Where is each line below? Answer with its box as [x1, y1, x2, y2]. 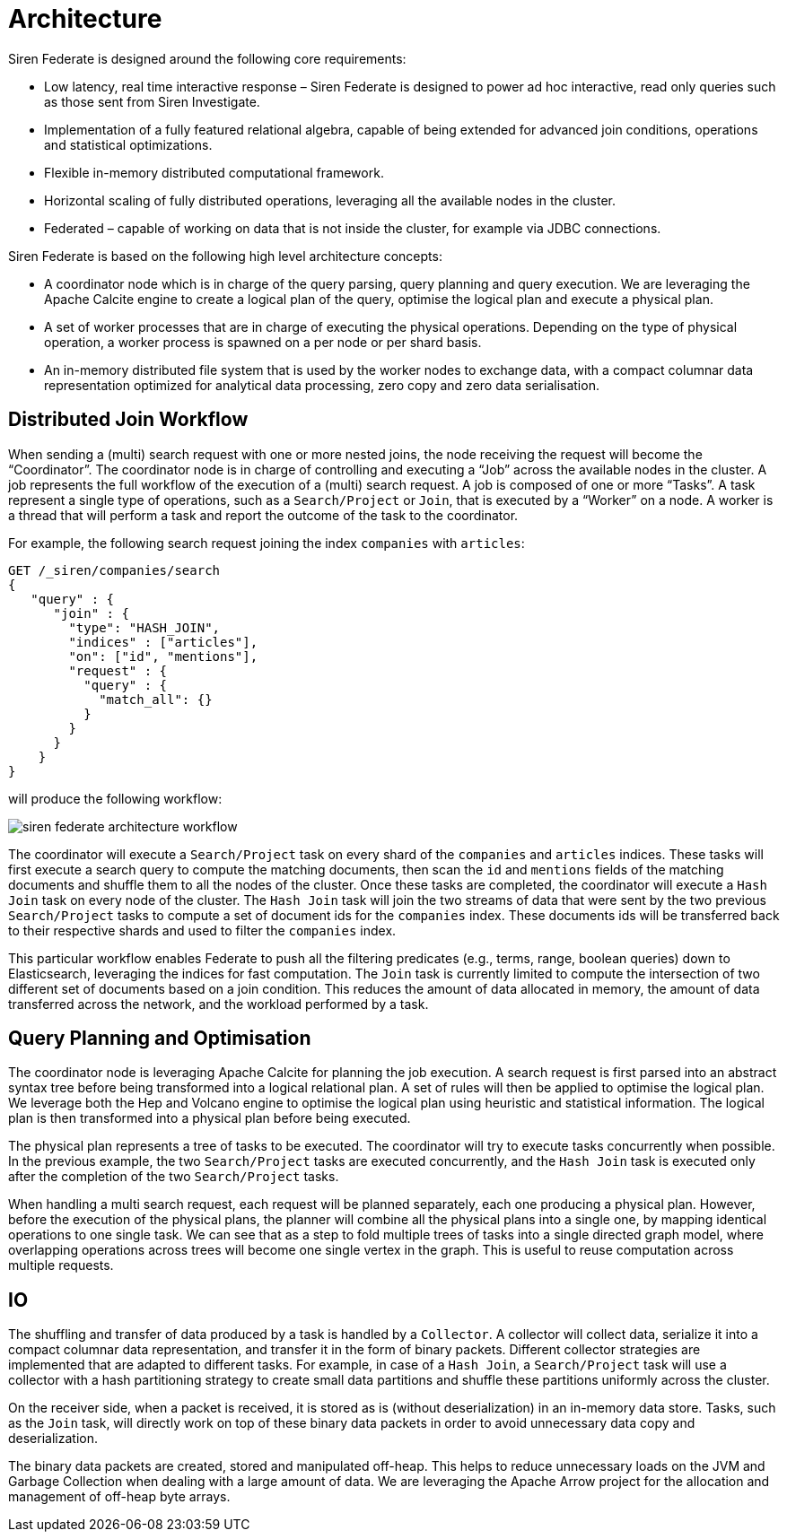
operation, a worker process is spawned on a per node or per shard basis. [44, 334, 482, 350]
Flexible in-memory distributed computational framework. [44, 164, 384, 180]
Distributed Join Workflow [8, 408, 249, 431]
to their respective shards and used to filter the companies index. [8, 922, 397, 938]
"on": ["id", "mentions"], [68, 648, 258, 664]
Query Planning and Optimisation [8, 1027, 311, 1050]
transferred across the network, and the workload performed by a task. [8, 996, 429, 1012]
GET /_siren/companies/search [8, 562, 221, 578]
